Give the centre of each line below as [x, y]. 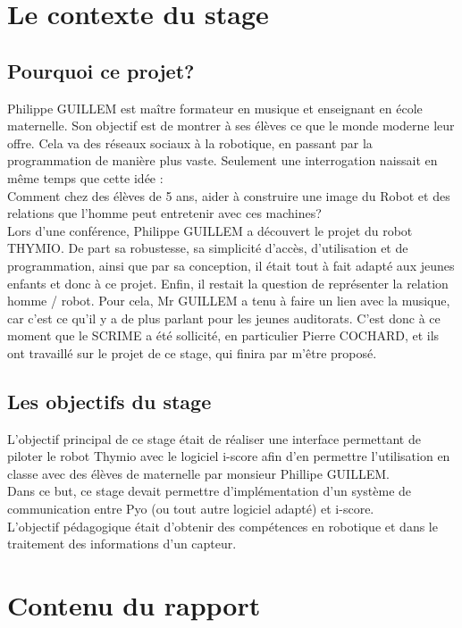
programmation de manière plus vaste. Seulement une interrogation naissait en [223, 160]
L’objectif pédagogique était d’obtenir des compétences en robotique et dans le [223, 526]
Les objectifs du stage [109, 401]
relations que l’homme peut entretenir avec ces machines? [164, 213]
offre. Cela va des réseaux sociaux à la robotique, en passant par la [190, 142]
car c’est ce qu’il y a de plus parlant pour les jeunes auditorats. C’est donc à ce [224, 318]
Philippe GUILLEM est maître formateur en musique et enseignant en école [215, 108]
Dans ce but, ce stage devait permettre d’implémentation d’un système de [210, 491]
